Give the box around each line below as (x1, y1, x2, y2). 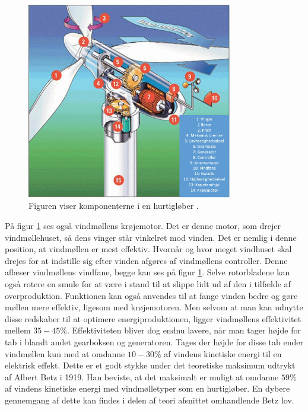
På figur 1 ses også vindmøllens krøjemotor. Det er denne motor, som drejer (5, 220, 281, 232)
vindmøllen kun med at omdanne (5, 347, 125, 360)
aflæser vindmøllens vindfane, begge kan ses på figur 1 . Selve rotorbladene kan (5, 266, 290, 278)
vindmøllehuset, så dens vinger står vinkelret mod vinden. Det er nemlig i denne (5, 231, 297, 243)
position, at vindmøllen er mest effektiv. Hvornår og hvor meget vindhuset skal (5, 243, 292, 255)
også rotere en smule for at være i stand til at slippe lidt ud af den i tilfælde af (5, 278, 291, 290)
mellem (5, 324, 31, 336)
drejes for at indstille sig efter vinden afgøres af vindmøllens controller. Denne (5, 254, 288, 266)
